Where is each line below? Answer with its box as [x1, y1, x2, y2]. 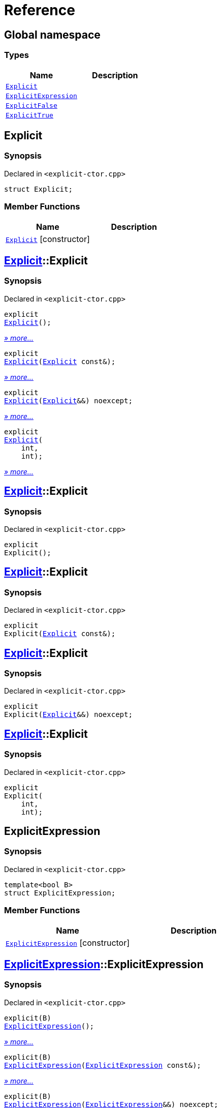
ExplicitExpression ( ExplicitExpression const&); [4, 1061, 201, 1069]
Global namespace [4, 28, 101, 41]
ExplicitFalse [6, 101, 57, 109]
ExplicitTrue [6, 111, 53, 119]
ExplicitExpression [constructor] [6, 937, 130, 948]
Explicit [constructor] [6, 233, 90, 244]
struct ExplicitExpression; [4, 888, 116, 897]
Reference [4, 2, 75, 19]
